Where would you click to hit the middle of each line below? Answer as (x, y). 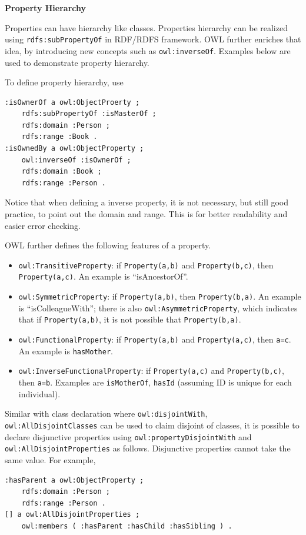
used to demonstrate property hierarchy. (77, 62)
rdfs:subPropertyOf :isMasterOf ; (89, 114)
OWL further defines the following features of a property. (108, 245)
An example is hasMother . (66, 350)
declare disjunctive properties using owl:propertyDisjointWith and (128, 436)
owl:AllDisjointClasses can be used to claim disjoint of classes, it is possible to (152, 425)
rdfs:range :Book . (59, 137)
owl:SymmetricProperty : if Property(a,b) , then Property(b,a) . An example (160, 296)
